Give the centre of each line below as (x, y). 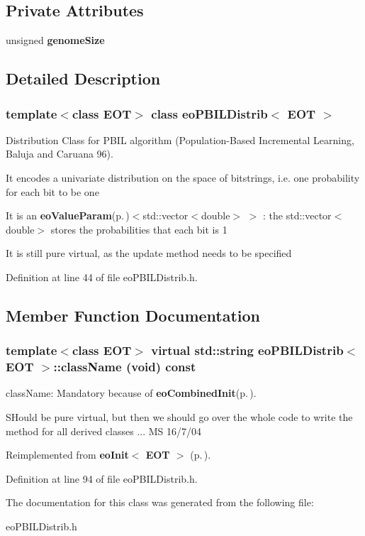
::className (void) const (125, 367)
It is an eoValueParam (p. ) (68, 215)
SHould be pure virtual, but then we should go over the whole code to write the (179, 417)
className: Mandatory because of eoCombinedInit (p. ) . (131, 393)
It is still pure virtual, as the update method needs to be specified (149, 253)
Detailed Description (83, 78)
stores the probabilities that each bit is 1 (139, 229)
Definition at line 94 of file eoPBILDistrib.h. (102, 478)
